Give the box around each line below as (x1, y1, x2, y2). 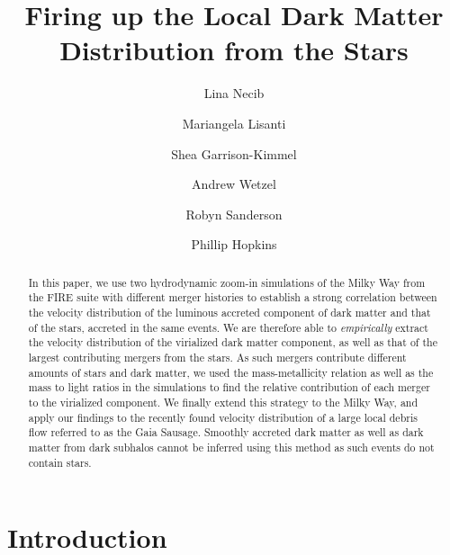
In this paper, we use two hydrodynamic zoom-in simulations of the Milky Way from (28, 274, 426, 290)
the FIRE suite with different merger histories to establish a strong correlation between (28, 290, 437, 305)
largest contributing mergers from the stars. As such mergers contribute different (28, 349, 407, 364)
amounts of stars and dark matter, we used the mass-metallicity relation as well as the (28, 364, 434, 380)
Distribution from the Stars (59, 31, 409, 68)
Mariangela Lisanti (182, 113, 286, 132)
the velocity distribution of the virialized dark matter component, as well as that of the (28, 335, 437, 350)
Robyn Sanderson (185, 204, 283, 223)
